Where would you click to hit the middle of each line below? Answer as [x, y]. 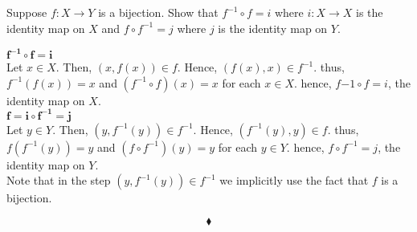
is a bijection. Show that [158, 12]
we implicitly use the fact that [294, 180]
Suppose [27, 12]
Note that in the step [59, 180]
